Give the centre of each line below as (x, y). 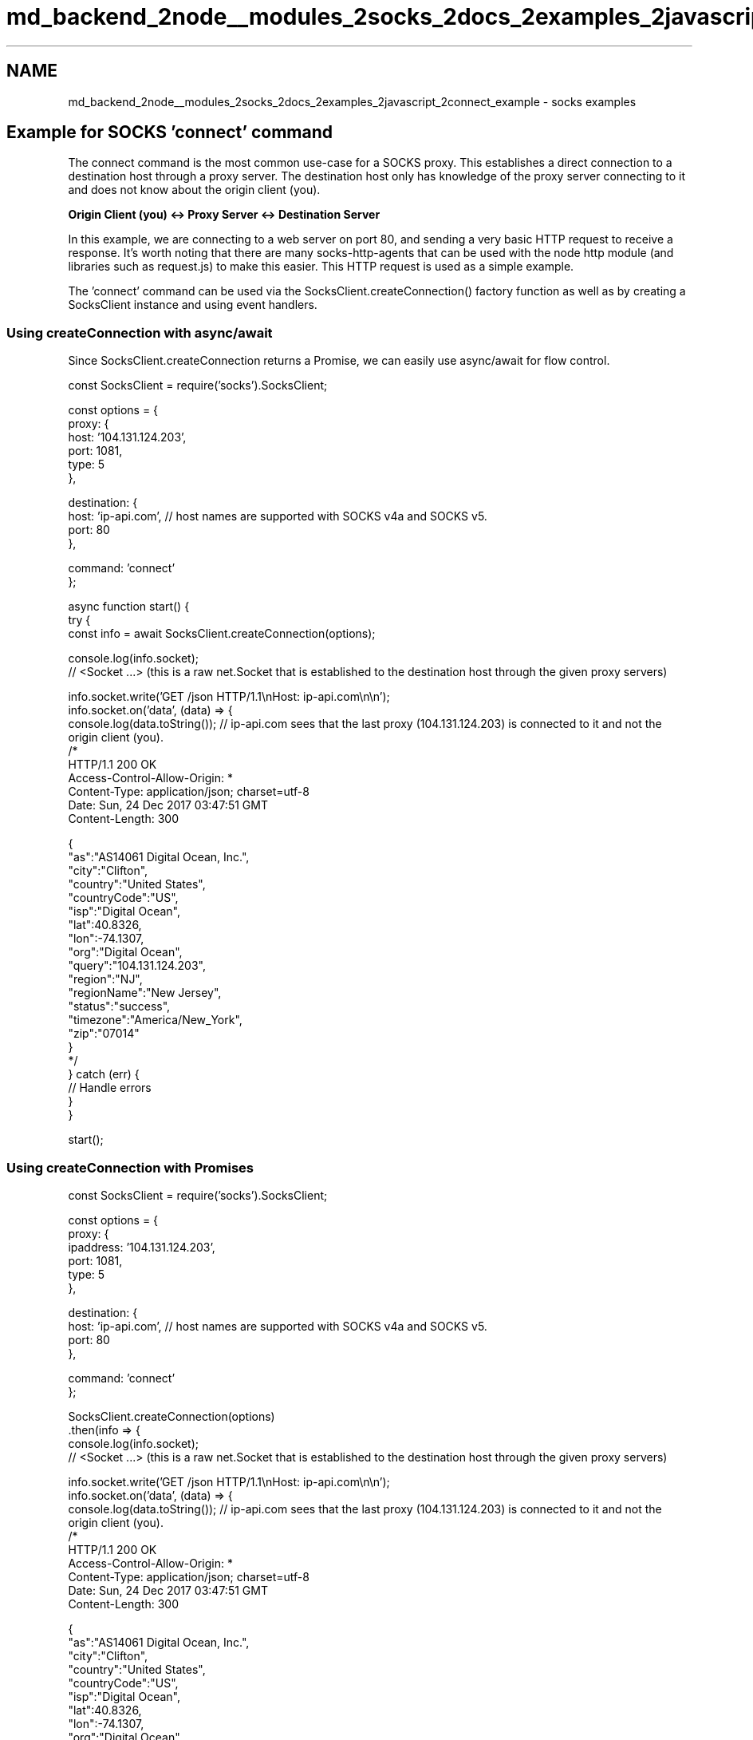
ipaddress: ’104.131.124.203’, (142, 1247)
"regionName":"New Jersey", (145, 993)
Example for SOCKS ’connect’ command (170, 132)
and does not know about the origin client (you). (194, 190)
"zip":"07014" (104, 1034)
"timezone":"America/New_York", (155, 1020)
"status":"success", (119, 1006)
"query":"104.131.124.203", (137, 966)
